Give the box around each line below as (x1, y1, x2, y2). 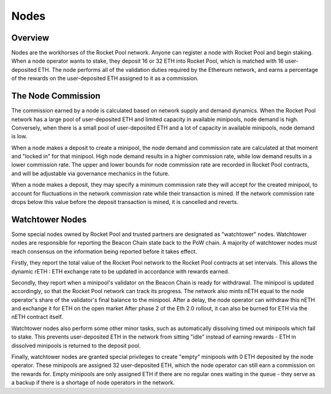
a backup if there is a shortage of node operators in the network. (11, 379, 175, 387)
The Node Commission (11, 91, 101, 101)
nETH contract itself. (11, 313, 64, 321)
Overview (11, 33, 50, 43)
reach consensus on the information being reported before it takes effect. (11, 248, 197, 255)
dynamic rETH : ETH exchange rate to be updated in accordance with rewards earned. (11, 267, 230, 275)
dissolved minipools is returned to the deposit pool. (11, 342, 141, 349)
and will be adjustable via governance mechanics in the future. (11, 170, 170, 177)
